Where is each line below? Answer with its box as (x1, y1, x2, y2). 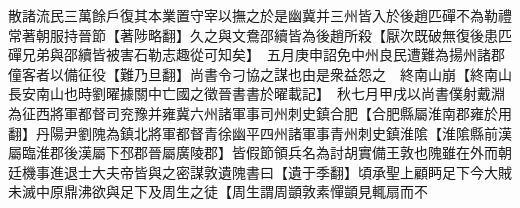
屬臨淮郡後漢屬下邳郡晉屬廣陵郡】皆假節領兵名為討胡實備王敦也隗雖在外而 (8, 142, 498, 163)
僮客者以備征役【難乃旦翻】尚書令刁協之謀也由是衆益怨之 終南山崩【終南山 (8, 63, 512, 84)
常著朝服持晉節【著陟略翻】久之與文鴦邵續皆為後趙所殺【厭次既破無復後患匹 (8, 24, 512, 45)
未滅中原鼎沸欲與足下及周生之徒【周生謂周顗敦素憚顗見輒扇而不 (8, 181, 428, 202)
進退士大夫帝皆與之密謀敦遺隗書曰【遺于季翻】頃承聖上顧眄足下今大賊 (49, 161, 512, 182)
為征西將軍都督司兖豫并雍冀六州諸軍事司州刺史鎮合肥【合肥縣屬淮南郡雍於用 (8, 102, 512, 123)
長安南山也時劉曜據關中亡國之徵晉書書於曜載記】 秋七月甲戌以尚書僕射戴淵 (8, 83, 505, 104)
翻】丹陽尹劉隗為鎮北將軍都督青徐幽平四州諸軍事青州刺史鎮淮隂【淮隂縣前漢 (8, 122, 512, 143)
